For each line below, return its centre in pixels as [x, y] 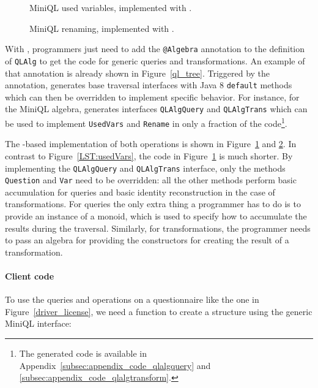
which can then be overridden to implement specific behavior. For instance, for [152, 97]
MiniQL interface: [38, 323]
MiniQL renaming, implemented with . [102, 28]
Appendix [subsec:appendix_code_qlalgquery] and [115, 365]
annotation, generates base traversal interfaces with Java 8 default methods [149, 85]
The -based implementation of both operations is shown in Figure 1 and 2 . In [151, 144]
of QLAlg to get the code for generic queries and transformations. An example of [155, 60]
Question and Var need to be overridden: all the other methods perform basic [151, 180]
